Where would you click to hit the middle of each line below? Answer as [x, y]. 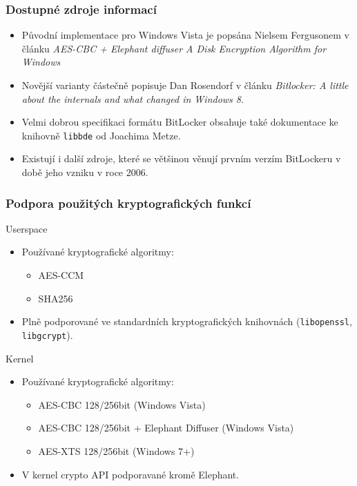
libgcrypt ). [47, 334]
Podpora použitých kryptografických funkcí [128, 203]
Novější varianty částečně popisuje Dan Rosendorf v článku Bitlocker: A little [185, 85]
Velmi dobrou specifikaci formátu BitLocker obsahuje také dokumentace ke [180, 122]
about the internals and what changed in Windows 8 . [133, 98]
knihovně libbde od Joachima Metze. [101, 135]
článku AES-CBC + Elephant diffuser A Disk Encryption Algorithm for [174, 48]
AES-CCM [61, 275]
